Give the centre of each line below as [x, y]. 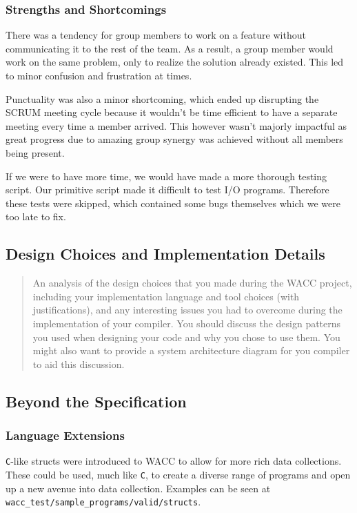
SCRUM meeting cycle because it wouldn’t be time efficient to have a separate [172, 112]
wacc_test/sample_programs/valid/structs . [103, 502]
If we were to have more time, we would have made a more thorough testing [166, 176]
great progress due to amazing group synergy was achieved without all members [174, 139]
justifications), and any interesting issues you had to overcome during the [187, 310]
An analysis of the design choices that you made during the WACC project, [192, 283]
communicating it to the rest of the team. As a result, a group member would [170, 48]
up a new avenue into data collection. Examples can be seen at [138, 488]
